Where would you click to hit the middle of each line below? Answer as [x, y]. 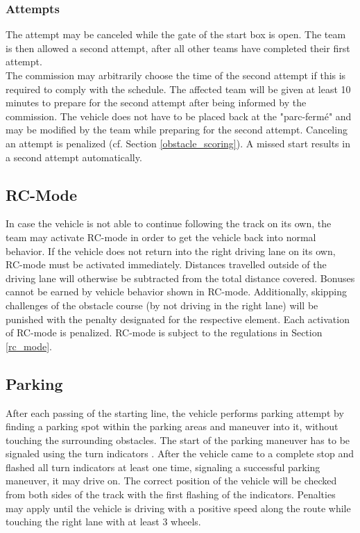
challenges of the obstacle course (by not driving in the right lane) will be [162, 305]
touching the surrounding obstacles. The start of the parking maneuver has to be [178, 440]
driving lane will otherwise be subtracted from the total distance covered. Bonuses [180, 278]
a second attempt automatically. [74, 157]
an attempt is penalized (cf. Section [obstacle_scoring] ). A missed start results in [178, 143]
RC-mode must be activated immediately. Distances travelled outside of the [166, 264]
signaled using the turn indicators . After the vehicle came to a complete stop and [180, 453]
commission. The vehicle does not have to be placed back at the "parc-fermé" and [179, 116]
